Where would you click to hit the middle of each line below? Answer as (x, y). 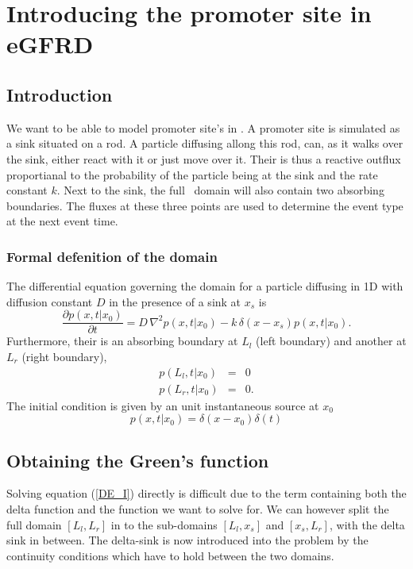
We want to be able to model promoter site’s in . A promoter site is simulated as (203, 127)
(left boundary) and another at (331, 341)
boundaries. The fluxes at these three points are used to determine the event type (205, 205)
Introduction (60, 94)
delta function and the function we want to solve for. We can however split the (198, 509)
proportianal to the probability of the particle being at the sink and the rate (192, 174)
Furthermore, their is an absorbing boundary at (122, 341)
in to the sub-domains (164, 524)
